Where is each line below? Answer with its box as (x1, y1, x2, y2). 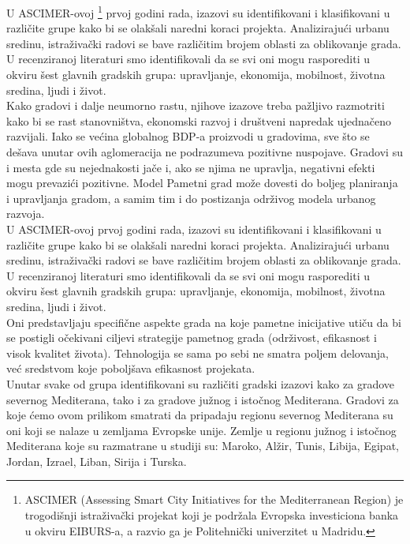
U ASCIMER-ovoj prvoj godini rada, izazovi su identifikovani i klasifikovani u (6, 220, 382, 237)
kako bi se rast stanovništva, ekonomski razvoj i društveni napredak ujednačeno (6, 112, 391, 129)
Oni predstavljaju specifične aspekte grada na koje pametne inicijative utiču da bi (6, 313, 401, 330)
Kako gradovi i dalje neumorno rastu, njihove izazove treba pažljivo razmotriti (6, 97, 385, 114)
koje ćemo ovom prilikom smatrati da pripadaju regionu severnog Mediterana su (6, 407, 393, 423)
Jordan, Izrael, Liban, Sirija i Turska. (6, 452, 187, 469)
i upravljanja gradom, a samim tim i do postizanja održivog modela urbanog (6, 189, 376, 206)
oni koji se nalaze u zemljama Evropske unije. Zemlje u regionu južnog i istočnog (6, 422, 397, 438)
